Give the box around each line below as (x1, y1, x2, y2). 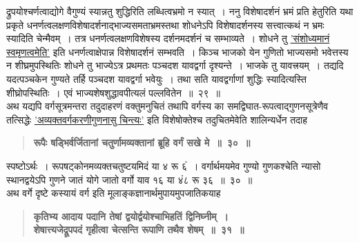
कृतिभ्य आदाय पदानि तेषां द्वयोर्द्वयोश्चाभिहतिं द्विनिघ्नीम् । (33, 208, 229, 223)
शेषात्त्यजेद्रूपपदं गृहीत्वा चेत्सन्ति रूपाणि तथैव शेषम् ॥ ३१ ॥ (33, 222, 244, 237)
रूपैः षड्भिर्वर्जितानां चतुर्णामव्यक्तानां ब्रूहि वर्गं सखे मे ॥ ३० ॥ (33, 135, 251, 150)
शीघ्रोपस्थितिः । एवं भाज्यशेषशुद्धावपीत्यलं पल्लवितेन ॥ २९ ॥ (6, 85, 221, 99)
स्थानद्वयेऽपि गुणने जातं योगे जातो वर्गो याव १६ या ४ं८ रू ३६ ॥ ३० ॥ (6, 172, 253, 186)
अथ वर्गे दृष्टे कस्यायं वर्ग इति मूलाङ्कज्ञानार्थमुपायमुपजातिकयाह (6, 186, 221, 200)
